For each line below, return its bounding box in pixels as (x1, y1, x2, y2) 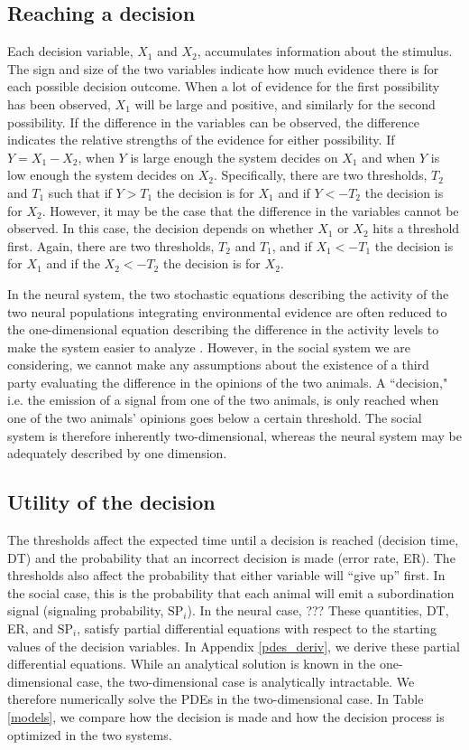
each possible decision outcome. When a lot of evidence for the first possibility (7, 77, 440, 96)
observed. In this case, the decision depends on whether (7, 219, 314, 238)
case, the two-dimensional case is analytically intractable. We (77, 671, 415, 690)
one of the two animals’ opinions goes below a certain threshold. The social (7, 408, 422, 427)
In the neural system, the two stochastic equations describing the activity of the (7, 284, 449, 303)
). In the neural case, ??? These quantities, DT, (187, 601, 449, 620)
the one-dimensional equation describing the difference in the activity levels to (7, 320, 439, 339)
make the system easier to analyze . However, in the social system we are (7, 337, 410, 356)
